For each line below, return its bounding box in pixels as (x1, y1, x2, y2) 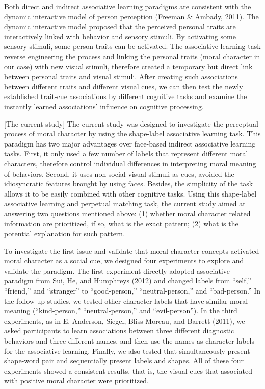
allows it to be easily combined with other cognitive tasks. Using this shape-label (4, 188, 257, 199)
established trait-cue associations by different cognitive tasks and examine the (4, 91, 247, 102)
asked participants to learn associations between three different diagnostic (4, 325, 234, 336)
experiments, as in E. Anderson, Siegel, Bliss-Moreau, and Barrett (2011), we (4, 315, 245, 326)
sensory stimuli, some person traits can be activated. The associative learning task (4, 41, 261, 52)
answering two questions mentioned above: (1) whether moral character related (4, 208, 251, 218)
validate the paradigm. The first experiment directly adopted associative (4, 265, 230, 276)
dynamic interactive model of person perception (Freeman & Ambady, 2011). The (4, 11, 259, 21)
